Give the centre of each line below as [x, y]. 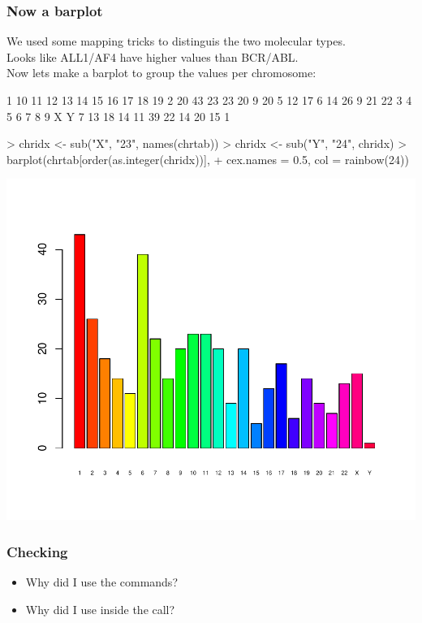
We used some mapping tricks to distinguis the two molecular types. [176, 41]
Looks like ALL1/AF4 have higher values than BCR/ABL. [153, 56]
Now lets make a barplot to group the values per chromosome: [161, 73]
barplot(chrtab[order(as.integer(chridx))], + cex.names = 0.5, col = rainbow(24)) [208, 159]
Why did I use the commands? [101, 582]
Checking [37, 551]
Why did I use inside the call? [100, 609]
